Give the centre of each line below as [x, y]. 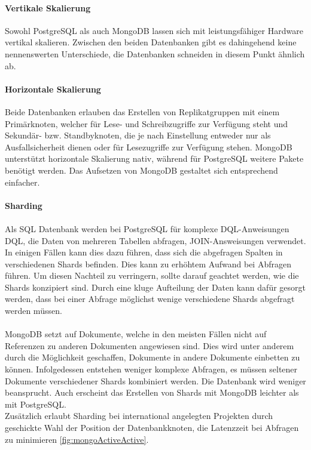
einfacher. [22, 182]
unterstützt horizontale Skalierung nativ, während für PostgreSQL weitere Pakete [154, 158]
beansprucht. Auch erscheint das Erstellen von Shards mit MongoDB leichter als [152, 392]
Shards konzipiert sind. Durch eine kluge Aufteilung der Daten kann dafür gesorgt [155, 287]
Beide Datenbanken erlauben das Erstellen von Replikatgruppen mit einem [142, 111]
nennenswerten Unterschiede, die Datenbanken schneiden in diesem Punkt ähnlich [155, 53]
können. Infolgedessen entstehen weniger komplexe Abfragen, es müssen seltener [151, 369]
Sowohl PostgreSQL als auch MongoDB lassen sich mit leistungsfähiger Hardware [154, 30]
